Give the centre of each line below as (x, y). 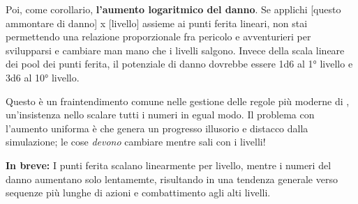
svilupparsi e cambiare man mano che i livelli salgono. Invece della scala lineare (175, 50)
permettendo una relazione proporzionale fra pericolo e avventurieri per (158, 37)
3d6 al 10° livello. (43, 77)
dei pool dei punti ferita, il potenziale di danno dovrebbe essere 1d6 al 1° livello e (179, 64)
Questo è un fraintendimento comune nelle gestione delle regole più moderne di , (178, 101)
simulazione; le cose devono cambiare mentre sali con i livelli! (136, 142)
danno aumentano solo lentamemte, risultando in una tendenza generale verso (172, 179)
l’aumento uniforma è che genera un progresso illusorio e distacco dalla (157, 128)
